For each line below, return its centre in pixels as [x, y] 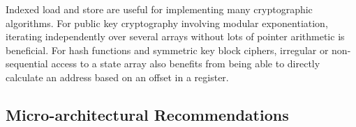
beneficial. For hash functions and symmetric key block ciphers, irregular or [167, 50]
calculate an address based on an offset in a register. [117, 77]
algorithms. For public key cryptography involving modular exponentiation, [167, 23]
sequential [27, 63]
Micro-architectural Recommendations [147, 114]
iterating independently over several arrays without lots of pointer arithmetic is [175, 36]
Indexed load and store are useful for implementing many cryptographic [159, 9]
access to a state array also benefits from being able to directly [186, 63]
